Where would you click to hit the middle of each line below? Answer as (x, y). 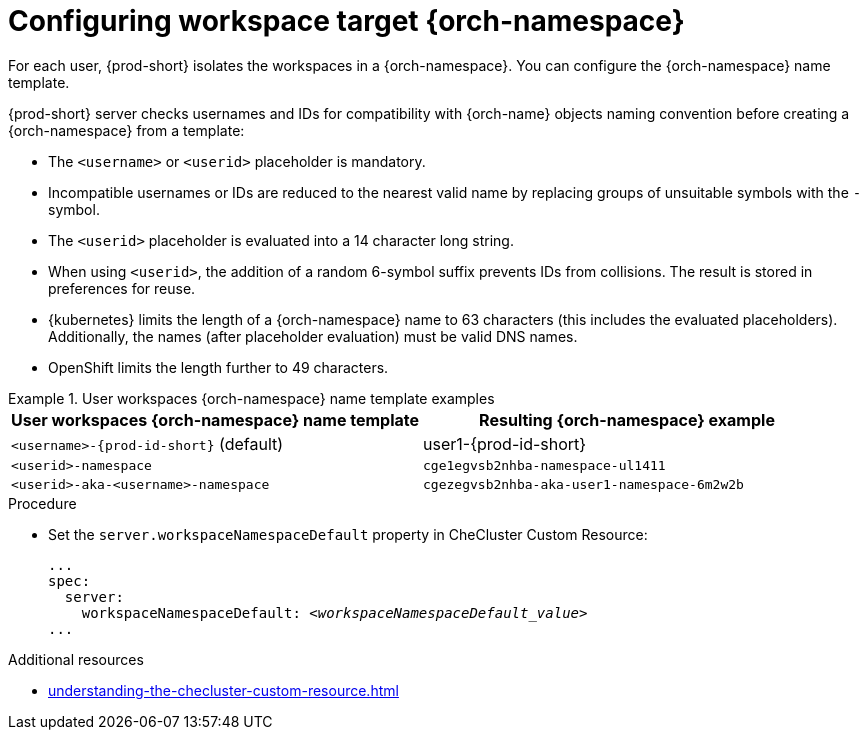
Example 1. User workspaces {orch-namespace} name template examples (251, 398)
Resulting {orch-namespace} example (627, 419)
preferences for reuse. (122, 288)
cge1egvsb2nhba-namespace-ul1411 (544, 465)
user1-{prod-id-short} (505, 443)
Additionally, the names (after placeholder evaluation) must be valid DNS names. (313, 336)
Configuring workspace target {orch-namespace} (346, 21)
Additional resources (76, 659)
